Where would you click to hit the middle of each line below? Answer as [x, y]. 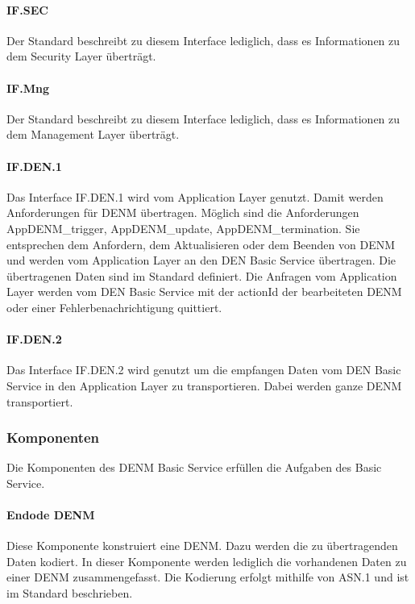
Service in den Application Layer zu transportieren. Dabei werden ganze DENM [204, 385]
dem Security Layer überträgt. [81, 56]
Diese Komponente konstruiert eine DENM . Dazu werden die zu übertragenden [202, 546]
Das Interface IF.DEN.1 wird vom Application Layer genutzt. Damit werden [195, 196]
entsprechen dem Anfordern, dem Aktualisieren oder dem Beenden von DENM [201, 244]
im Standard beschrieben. [70, 593]
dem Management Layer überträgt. [93, 134]
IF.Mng [28, 87]
